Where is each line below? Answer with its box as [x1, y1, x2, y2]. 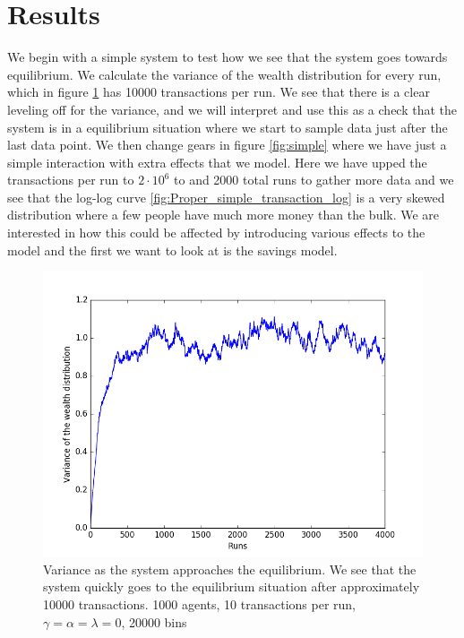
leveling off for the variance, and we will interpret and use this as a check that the [7, 99, 458, 118]
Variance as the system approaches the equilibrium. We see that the [43, 559, 417, 578]
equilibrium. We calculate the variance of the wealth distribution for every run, [7, 65, 442, 83]
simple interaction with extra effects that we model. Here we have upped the [7, 152, 427, 171]
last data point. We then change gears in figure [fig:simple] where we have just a [7, 135, 447, 154]
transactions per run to [7, 170, 134, 189]
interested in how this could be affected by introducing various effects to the [7, 223, 425, 242]
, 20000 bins [121, 612, 187, 631]
